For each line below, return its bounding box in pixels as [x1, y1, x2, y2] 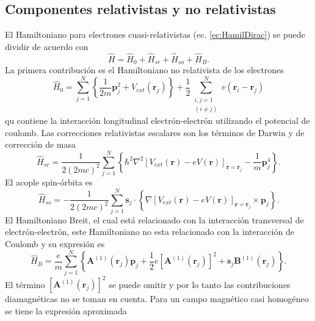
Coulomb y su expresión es [5, 237, 105, 250]
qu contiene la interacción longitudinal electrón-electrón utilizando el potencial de [5, 114, 310, 127]
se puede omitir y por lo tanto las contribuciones [109, 278, 291, 290]
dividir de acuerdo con [5, 40, 89, 52]
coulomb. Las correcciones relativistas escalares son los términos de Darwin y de [5, 126, 305, 139]
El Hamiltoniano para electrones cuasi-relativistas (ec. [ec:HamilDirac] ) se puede [5, 28, 305, 41]
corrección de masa [5, 138, 76, 151]
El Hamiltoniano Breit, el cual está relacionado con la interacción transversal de [5, 213, 304, 226]
